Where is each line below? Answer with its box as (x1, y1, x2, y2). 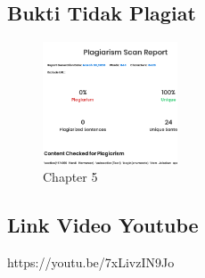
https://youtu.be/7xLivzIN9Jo (7, 252, 175, 271)
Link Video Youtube (7, 211, 199, 239)
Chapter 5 (43, 168, 98, 186)
